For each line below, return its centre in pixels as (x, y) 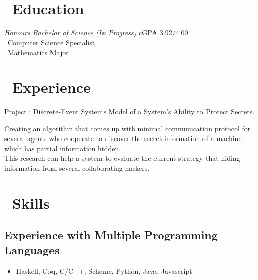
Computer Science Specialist (51, 42)
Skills (31, 202)
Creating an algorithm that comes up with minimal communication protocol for (127, 128)
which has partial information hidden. (63, 148)
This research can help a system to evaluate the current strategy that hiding (122, 158)
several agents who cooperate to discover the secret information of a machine (123, 138)
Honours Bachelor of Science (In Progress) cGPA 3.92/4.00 (96, 33)
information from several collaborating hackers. (77, 168)
